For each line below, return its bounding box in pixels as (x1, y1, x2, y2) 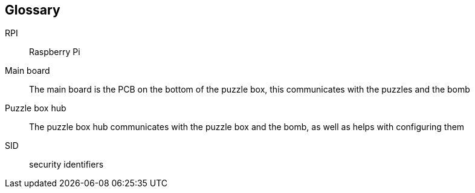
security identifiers (29, 159, 104, 170)
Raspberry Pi (29, 47, 80, 57)
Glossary (5, 2, 60, 18)
